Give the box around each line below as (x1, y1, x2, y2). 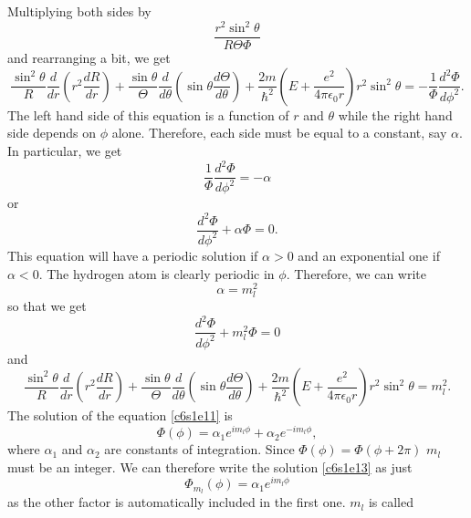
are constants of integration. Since (104, 440, 295, 459)
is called (368, 492, 413, 512)
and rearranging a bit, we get (7, 48, 171, 67)
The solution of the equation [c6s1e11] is (7, 406, 233, 425)
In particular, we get (7, 140, 122, 160)
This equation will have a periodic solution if (7, 245, 258, 264)
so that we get (7, 296, 87, 316)
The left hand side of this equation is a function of (7, 105, 289, 124)
